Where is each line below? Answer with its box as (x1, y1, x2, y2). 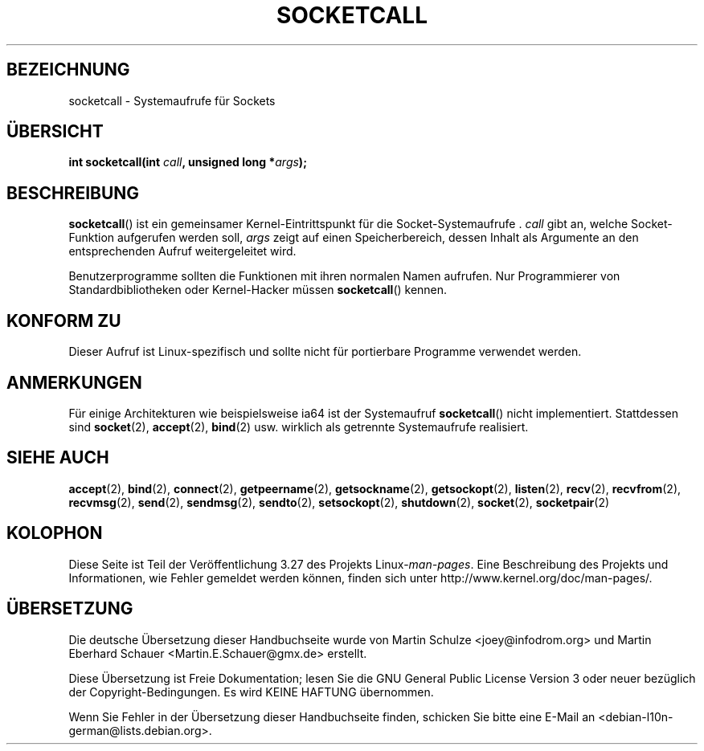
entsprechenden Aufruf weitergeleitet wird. (68, 244, 297, 259)
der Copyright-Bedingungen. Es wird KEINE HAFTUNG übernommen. (68, 684, 434, 699)
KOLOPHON (6, 523, 103, 544)
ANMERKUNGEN (6, 372, 142, 393)
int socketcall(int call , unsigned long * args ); (68, 155, 307, 169)
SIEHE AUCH (6, 447, 109, 468)
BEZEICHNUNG (6, 59, 130, 80)
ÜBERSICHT (6, 121, 104, 142)
